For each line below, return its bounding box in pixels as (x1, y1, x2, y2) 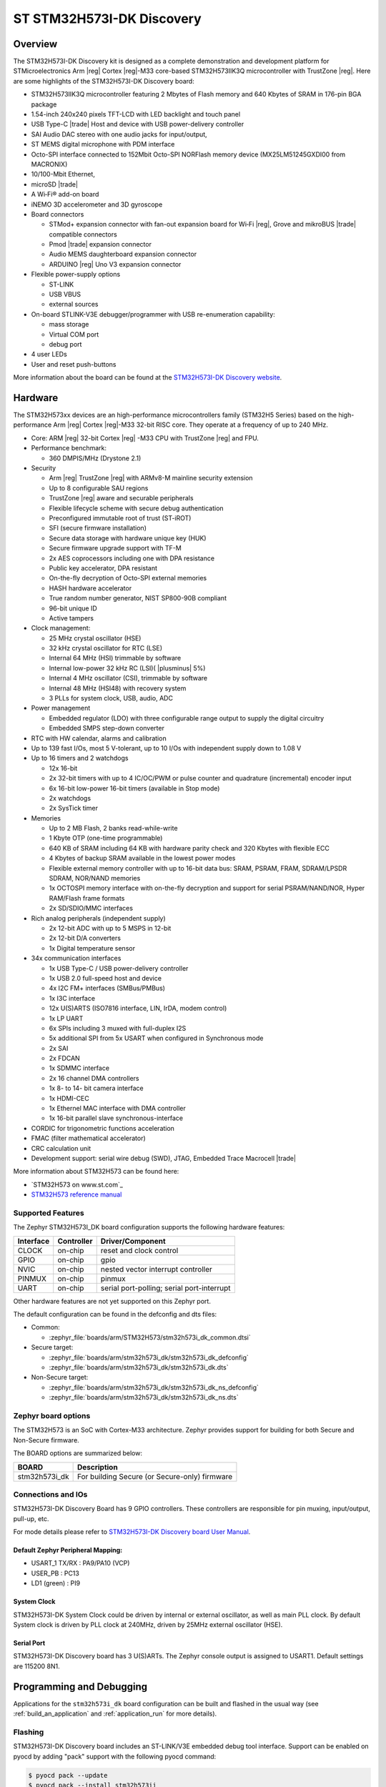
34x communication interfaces (31, 954, 122, 963)
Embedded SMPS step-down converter (49, 724, 164, 733)
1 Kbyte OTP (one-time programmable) (49, 833, 163, 843)
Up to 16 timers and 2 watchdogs (31, 754, 129, 763)
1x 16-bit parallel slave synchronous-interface (49, 1114, 184, 1122)
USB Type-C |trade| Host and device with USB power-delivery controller (31, 120, 244, 129)
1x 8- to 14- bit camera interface (49, 1084, 144, 1093)
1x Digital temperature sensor (49, 944, 136, 952)
